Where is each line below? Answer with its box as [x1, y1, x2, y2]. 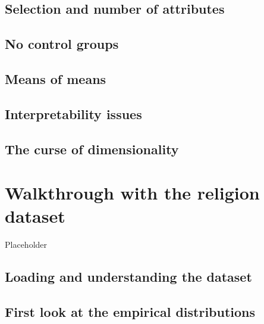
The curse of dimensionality [5, 139, 179, 158]
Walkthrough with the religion [5, 180, 260, 205]
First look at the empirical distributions [5, 302, 256, 320]
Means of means [5, 69, 106, 88]
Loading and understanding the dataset [5, 267, 252, 286]
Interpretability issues [5, 104, 142, 123]
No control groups [5, 35, 119, 53]
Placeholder [5, 238, 48, 251]
